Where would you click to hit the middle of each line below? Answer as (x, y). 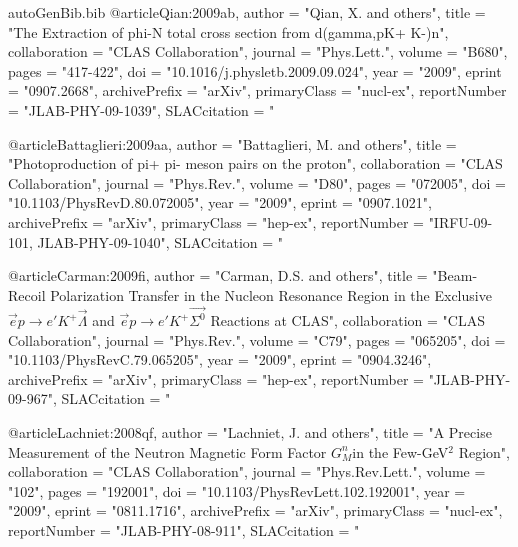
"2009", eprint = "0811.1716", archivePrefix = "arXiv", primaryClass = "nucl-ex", (255, 510)
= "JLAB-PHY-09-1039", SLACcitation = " (141, 109)
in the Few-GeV (400, 451)
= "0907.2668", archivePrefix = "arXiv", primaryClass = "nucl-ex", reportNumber (257, 90)
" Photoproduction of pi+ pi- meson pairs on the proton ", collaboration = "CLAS (255, 163)
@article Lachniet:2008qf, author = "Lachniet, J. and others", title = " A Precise (250, 432)
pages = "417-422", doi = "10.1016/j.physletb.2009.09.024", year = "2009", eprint (255, 70)
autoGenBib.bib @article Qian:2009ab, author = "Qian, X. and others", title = (247, 12)
